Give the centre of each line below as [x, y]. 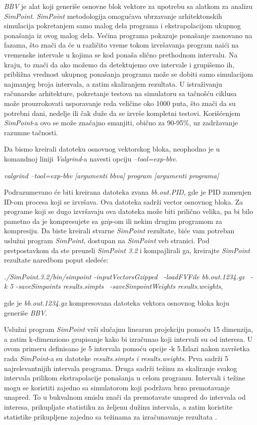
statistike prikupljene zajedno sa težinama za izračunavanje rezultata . [111, 416]
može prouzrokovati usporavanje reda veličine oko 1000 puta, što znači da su [120, 103]
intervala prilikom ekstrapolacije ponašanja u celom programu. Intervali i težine [125, 378]
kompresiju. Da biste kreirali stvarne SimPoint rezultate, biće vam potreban [119, 231]
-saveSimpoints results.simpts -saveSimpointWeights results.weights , [119, 286]
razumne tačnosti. [31, 132]
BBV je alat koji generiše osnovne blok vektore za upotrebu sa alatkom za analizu [128, 6]
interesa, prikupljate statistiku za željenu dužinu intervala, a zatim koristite [118, 406]
